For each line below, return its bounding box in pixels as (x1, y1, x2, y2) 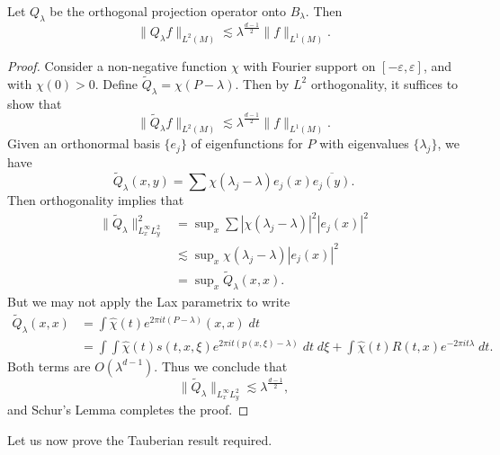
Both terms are (7, 356, 91, 375)
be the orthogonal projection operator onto (49, 2, 287, 20)
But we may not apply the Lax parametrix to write (7, 291, 290, 310)
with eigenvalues (319, 134, 409, 153)
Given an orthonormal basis (7, 134, 160, 153)
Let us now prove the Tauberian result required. (7, 430, 272, 449)
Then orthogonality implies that (7, 191, 184, 210)
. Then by (235, 74, 290, 93)
